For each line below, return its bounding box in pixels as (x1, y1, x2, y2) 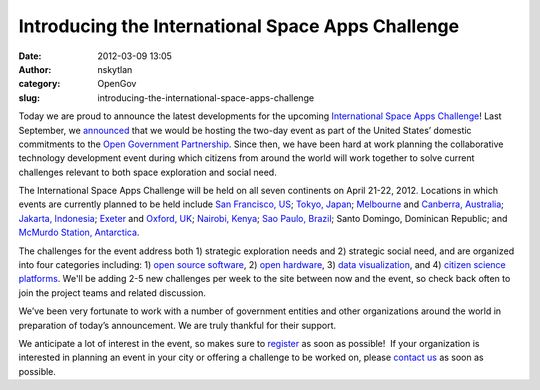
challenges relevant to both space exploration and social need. (18, 166, 277, 178)
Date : (18, 50, 42, 62)
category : (18, 78, 61, 90)
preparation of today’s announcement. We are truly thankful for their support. (18, 319, 337, 331)
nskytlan (97, 63, 133, 75)
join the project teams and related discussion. (18, 286, 207, 299)
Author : (18, 63, 52, 75)
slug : (18, 91, 40, 104)
